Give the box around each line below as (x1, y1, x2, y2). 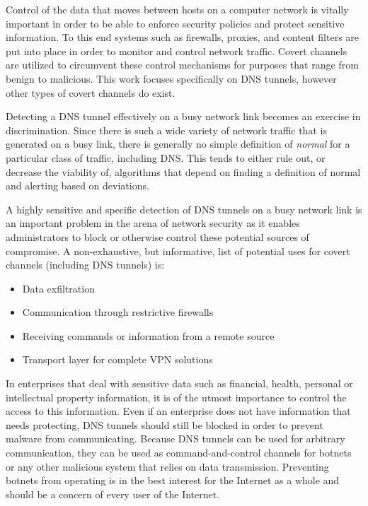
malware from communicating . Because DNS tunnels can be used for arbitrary (6, 431, 345, 446)
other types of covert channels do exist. (6, 85, 176, 100)
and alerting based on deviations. (6, 178, 149, 193)
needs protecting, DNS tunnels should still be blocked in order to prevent (6, 417, 323, 432)
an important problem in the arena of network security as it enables (6, 216, 300, 230)
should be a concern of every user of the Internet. (6, 486, 220, 501)
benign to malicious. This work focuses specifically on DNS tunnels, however (6, 71, 337, 86)
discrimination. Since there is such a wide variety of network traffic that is (6, 122, 327, 137)
